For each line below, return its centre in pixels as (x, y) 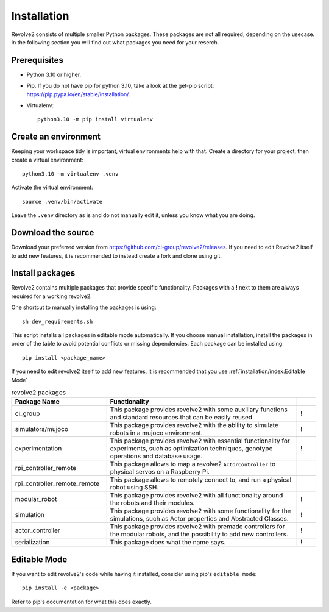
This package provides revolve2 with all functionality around (196, 496)
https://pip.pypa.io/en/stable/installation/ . (78, 94)
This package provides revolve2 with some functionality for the (200, 511)
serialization (32, 543)
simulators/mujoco (41, 429)
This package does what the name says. (168, 543)
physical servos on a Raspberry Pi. (160, 472)
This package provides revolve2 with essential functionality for (200, 441)
